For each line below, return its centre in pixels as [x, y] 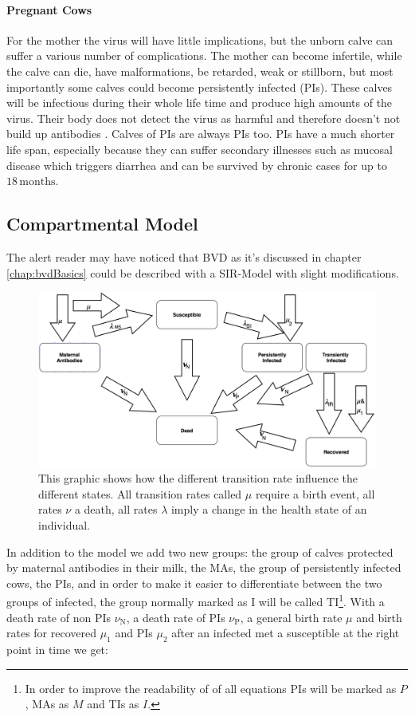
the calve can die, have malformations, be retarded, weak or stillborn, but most [200, 71]
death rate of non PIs [59, 617]
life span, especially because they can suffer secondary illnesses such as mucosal [200, 149]
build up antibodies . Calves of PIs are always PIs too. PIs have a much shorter [201, 134]
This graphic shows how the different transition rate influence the [198, 478]
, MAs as [47, 704]
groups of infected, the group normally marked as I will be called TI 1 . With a [196, 600]
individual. [64, 524]
